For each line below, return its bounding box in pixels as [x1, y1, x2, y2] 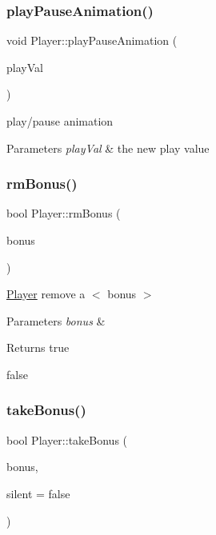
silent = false [6, 485, 70, 501]
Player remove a [6, 285, 86, 302]
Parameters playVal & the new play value [6, 139, 210, 156]
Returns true [6, 339, 70, 356]
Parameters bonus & [6, 312, 106, 329]
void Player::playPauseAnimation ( [6, 32, 178, 49]
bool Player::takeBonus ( [6, 431, 128, 448]
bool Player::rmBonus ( [6, 205, 121, 222]
